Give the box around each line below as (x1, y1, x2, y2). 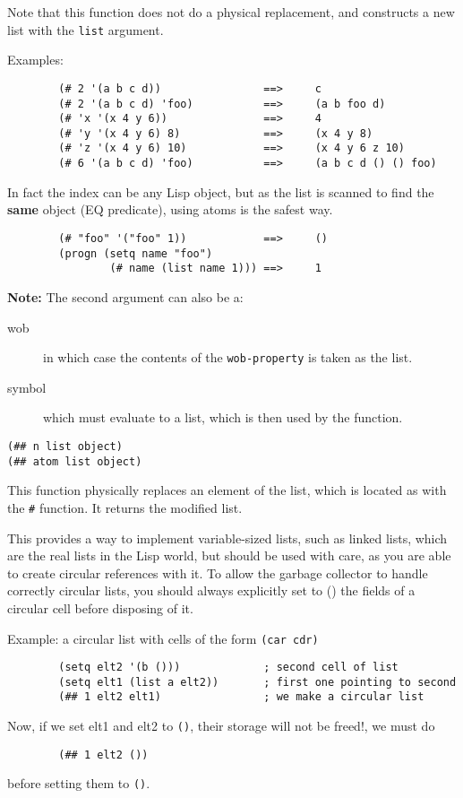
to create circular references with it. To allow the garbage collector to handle (7, 563, 428, 582)
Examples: (7, 50, 64, 69)
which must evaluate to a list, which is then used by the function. (43, 408, 403, 427)
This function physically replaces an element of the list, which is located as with (7, 481, 447, 499)
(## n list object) (7, 439, 123, 453)
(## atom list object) (7, 455, 142, 468)
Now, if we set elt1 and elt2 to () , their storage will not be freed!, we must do (7, 716, 435, 735)
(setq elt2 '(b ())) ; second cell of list (58, 661, 399, 674)
